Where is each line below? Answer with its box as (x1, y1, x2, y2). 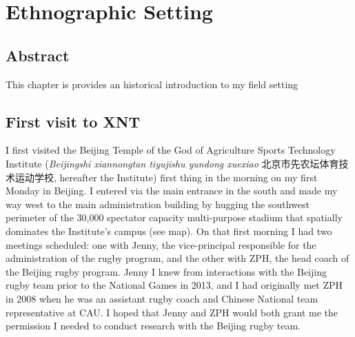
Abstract (6, 44, 70, 65)
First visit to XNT (6, 110, 141, 132)
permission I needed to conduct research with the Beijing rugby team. (6, 318, 301, 333)
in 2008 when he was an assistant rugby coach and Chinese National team (6, 291, 318, 305)
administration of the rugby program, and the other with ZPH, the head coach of (6, 251, 349, 265)
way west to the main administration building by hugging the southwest (6, 196, 310, 211)
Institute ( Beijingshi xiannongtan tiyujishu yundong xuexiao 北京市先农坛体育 (6, 156, 339, 170)
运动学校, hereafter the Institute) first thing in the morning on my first (14, 170, 318, 184)
